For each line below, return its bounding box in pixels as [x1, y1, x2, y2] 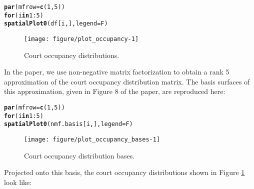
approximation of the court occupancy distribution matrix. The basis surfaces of [4, 76, 250, 86]
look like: [4, 176, 32, 187]
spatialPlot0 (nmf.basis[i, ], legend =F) [4, 120, 133, 128]
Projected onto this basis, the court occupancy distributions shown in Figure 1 [4, 167, 245, 177]
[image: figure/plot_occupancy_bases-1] [24, 135, 160, 143]
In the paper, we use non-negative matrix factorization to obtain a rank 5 [4, 66, 229, 77]
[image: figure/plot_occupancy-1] [24, 35, 139, 42]
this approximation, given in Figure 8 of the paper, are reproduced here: [4, 86, 225, 96]
